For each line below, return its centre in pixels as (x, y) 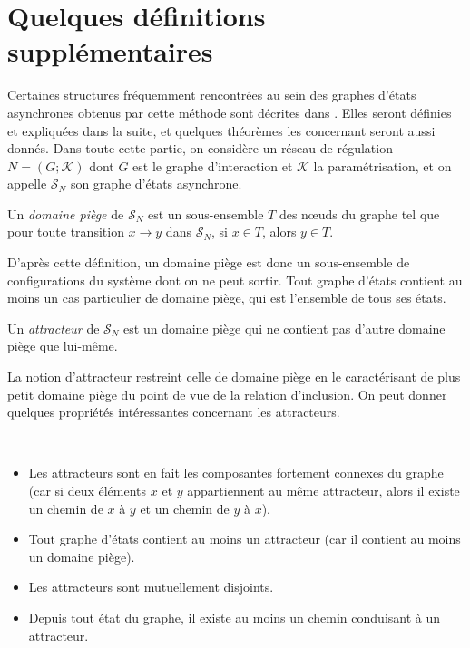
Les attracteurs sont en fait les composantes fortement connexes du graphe (236, 473)
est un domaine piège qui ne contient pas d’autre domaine (284, 328)
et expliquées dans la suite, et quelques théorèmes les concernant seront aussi (221, 130)
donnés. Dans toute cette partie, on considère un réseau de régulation (200, 148)
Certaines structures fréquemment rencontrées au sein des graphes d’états (212, 95)
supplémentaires (110, 51)
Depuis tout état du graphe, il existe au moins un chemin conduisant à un (235, 617)
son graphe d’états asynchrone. (156, 184)
